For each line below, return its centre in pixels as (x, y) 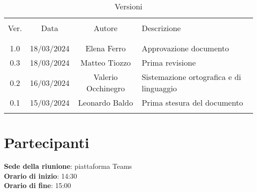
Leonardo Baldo (106, 102)
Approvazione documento (185, 48)
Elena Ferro (106, 48)
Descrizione (161, 28)
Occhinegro (106, 88)
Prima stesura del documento (192, 102)
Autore (106, 28)
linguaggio (159, 88)
